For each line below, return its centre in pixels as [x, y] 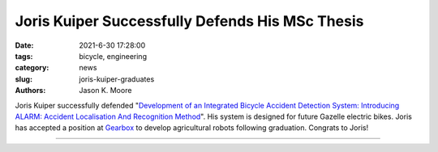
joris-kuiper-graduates [117, 79]
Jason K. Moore [105, 91]
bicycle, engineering [113, 56]
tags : [24, 56]
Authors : [30, 91]
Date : [24, 45]
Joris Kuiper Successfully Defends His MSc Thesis [189, 21]
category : [32, 68]
